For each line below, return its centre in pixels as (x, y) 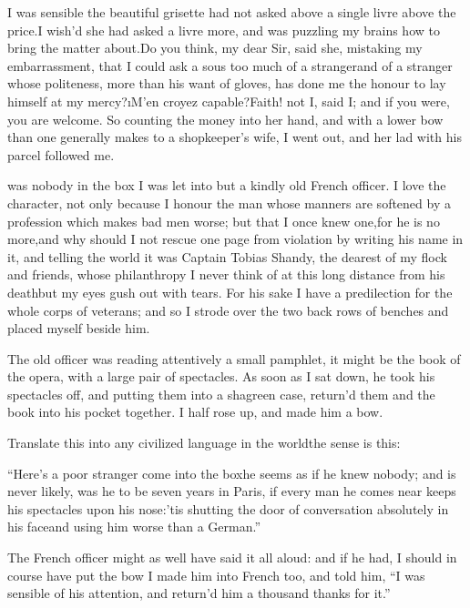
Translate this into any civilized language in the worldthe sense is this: (204, 443)
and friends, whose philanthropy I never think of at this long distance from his (226, 274)
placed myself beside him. (79, 328)
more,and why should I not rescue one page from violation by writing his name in (235, 239)
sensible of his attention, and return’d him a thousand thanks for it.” (199, 593)
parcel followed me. (61, 154)
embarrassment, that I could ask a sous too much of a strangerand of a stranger (230, 65)
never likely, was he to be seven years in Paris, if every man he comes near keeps (232, 491)
